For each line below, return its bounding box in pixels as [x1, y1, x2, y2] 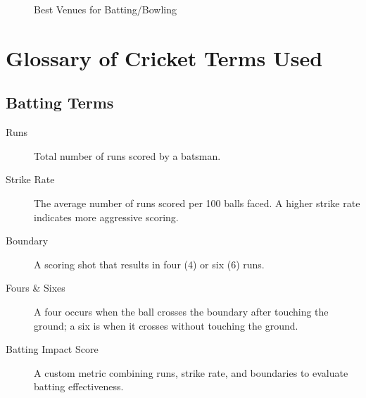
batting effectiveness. [34, 379, 124, 394]
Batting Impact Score [6, 342, 99, 356]
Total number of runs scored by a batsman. [34, 148, 221, 163]
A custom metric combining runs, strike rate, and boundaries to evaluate [34, 365, 348, 380]
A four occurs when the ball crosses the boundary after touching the [34, 304, 329, 318]
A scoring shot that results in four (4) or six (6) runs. [34, 256, 265, 271]
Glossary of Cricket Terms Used [6, 43, 323, 72]
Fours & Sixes [6, 280, 65, 295]
